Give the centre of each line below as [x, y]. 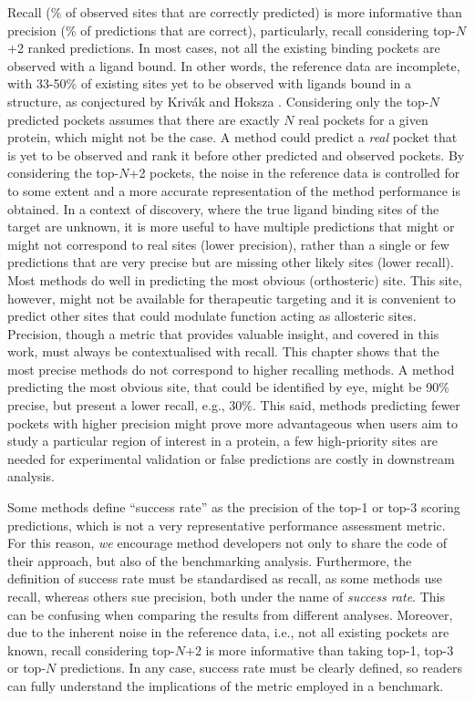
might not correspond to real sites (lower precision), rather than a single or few [228, 244]
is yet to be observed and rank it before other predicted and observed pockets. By [236, 155]
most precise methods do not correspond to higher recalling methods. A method [231, 369]
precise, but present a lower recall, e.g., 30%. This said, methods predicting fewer [234, 405]
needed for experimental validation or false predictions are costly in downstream [231, 458]
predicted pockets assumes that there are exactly [144, 119]
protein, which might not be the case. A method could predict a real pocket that [232, 137]
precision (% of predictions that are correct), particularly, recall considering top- [232, 30]
